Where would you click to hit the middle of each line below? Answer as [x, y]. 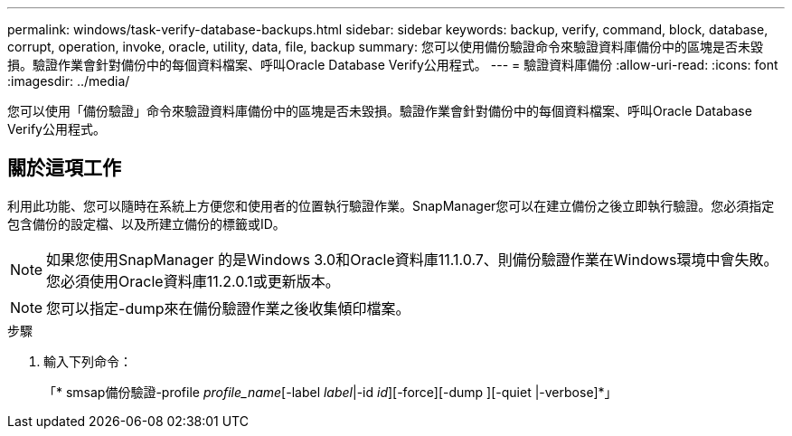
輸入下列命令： [88, 361]
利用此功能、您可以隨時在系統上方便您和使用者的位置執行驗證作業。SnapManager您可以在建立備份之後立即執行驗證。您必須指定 [391, 205]
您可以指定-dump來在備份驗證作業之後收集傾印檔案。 [228, 308]
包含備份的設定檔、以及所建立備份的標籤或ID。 [146, 223]
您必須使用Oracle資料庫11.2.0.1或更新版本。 [193, 281]
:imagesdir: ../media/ [69, 81]
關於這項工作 [64, 168]
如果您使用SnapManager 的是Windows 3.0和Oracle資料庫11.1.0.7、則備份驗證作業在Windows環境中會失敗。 [412, 259]
